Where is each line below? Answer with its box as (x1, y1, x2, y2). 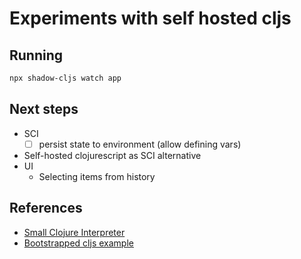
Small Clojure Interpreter (23, 226, 126, 238)
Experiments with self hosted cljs (9, 7, 292, 30)
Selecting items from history (38, 170, 156, 182)
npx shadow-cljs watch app (9, 73, 122, 83)
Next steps (9, 101, 79, 118)
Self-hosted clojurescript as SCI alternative (23, 149, 202, 161)
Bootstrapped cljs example (23, 237, 134, 249)
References (9, 200, 83, 217)
